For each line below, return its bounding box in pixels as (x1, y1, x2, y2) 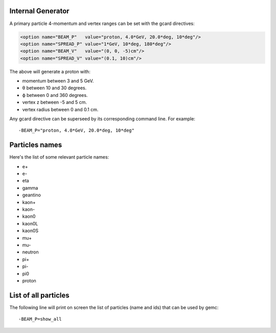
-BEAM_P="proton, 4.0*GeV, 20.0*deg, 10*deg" (18, 127, 135, 134)
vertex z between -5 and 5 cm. (22, 99, 87, 106)
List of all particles (9, 291, 70, 299)
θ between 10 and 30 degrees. (22, 85, 87, 91)
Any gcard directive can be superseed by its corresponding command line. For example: (9, 116, 195, 122)
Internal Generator (9, 7, 70, 15)
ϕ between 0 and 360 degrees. (22, 92, 88, 98)
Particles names (9, 141, 62, 149)
